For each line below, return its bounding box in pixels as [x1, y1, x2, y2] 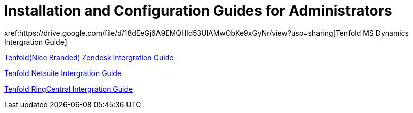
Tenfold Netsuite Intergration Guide [4, 68, 122, 78]
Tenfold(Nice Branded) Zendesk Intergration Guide [4, 53, 174, 62]
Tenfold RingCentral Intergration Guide [4, 84, 133, 93]
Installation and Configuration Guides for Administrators [4, 2, 392, 19]
